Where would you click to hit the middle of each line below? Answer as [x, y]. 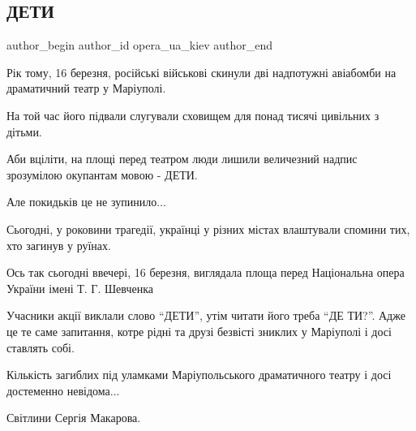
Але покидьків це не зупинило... [86, 202]
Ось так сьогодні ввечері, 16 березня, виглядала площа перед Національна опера [206, 272]
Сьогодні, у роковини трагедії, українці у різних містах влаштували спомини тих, [208, 228]
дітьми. [24, 131]
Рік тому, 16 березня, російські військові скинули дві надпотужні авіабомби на [202, 72]
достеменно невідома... [63, 390]
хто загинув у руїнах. [59, 245]
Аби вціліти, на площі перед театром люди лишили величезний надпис [182, 159]
